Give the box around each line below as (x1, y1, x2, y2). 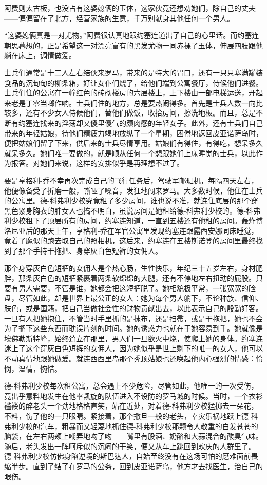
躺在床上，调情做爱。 (4, 50, 76, 61)
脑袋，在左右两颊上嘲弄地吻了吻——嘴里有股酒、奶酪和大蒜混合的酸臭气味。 (4, 431, 263, 441)
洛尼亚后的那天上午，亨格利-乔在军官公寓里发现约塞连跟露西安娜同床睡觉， (4, 225, 258, 236)
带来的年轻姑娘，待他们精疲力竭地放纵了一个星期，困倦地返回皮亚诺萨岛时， (4, 127, 263, 138)
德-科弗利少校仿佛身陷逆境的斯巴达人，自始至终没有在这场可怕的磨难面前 (4, 451, 251, 461)
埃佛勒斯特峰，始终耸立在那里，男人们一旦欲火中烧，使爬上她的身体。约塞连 (4, 333, 263, 343)
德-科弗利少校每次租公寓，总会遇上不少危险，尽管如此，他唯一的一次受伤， (4, 380, 258, 391)
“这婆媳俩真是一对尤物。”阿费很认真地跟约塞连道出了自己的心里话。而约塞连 (4, 30, 259, 41)
